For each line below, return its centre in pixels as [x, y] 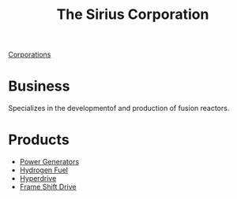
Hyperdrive [38, 179]
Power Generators [49, 162]
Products [39, 140]
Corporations [30, 55]
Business [39, 86]
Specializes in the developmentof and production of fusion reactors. [119, 109]
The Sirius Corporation [133, 15]
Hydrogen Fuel [44, 170]
